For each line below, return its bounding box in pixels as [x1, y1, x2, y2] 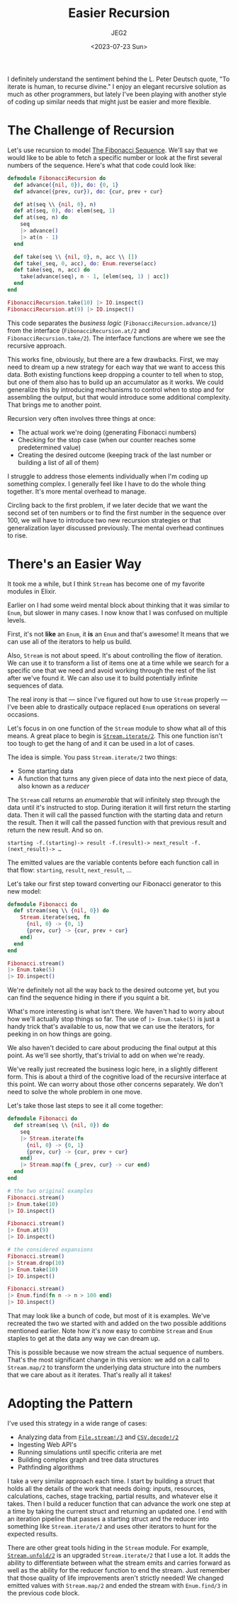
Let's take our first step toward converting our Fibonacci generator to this [7, 879, 222, 888]
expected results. [7, 1530, 58, 1538]
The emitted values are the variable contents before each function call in [7, 858, 220, 867]
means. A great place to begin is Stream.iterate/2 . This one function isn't [7, 731, 223, 740]
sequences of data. [7, 681, 64, 690]
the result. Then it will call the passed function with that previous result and [7, 818, 227, 826]
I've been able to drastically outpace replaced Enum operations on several [7, 702, 220, 711]
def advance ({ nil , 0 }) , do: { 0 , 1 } [13, 181, 119, 188]
